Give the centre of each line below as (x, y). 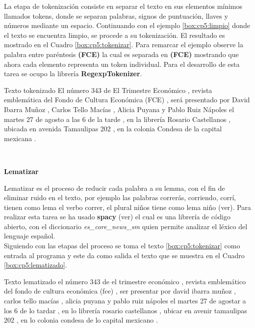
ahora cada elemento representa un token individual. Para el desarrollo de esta (122, 64)
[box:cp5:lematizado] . (36, 265)
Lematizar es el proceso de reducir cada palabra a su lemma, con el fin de (115, 188)
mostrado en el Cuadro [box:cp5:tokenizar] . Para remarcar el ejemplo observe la (124, 45)
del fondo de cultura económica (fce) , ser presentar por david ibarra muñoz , (120, 291)
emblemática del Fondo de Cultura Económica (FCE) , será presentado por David (127, 100)
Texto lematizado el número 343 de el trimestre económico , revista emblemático (125, 281)
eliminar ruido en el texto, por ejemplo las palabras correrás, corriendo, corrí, (120, 197)
